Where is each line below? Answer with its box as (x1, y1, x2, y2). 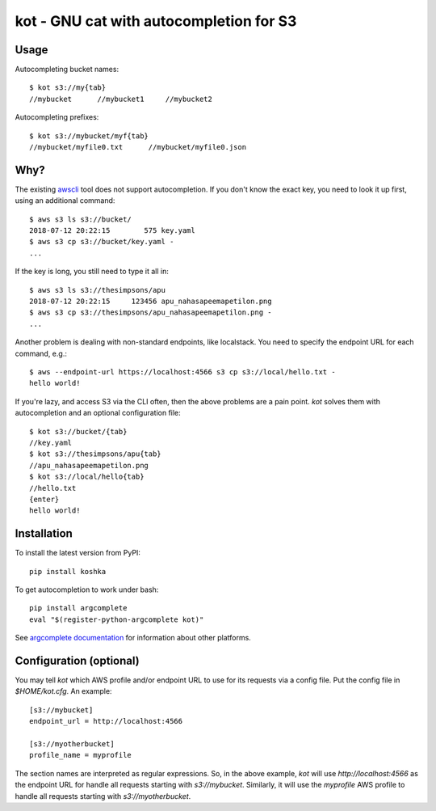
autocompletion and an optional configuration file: (15, 408, 181, 418)
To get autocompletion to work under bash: (15, 585, 159, 594)
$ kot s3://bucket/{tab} (29, 427, 128, 436)
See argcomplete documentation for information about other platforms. (15, 633, 252, 643)
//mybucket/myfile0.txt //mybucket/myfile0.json (29, 142, 246, 152)
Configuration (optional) (15, 653, 140, 667)
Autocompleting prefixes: (15, 112, 99, 122)
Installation (15, 526, 73, 541)
